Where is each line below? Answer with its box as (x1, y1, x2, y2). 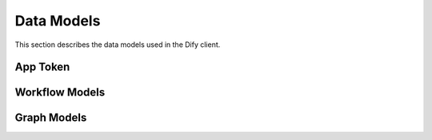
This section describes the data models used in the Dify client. (14, 40, 221, 49)
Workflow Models (14, 86, 106, 99)
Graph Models (14, 111, 87, 125)
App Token (14, 60, 70, 74)
